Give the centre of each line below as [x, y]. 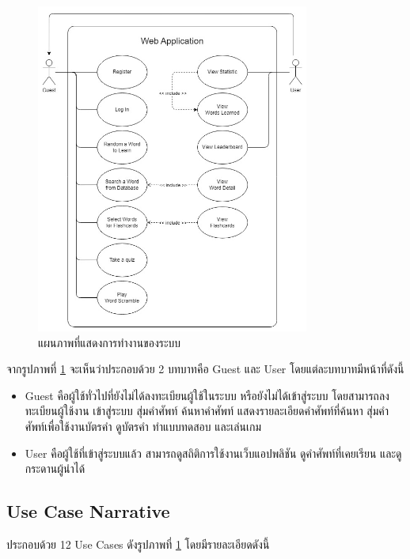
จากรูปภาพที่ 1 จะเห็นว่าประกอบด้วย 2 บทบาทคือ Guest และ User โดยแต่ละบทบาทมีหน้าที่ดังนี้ [205, 369]
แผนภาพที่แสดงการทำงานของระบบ [110, 342]
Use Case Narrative [88, 511]
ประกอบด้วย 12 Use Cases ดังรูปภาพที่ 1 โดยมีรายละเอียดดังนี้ [138, 544]
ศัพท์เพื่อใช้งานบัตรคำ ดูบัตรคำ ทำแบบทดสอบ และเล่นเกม [143, 426]
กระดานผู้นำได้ [55, 468]
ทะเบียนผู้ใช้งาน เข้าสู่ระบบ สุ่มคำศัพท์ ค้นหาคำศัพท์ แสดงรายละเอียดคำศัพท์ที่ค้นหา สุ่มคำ [207, 411]
